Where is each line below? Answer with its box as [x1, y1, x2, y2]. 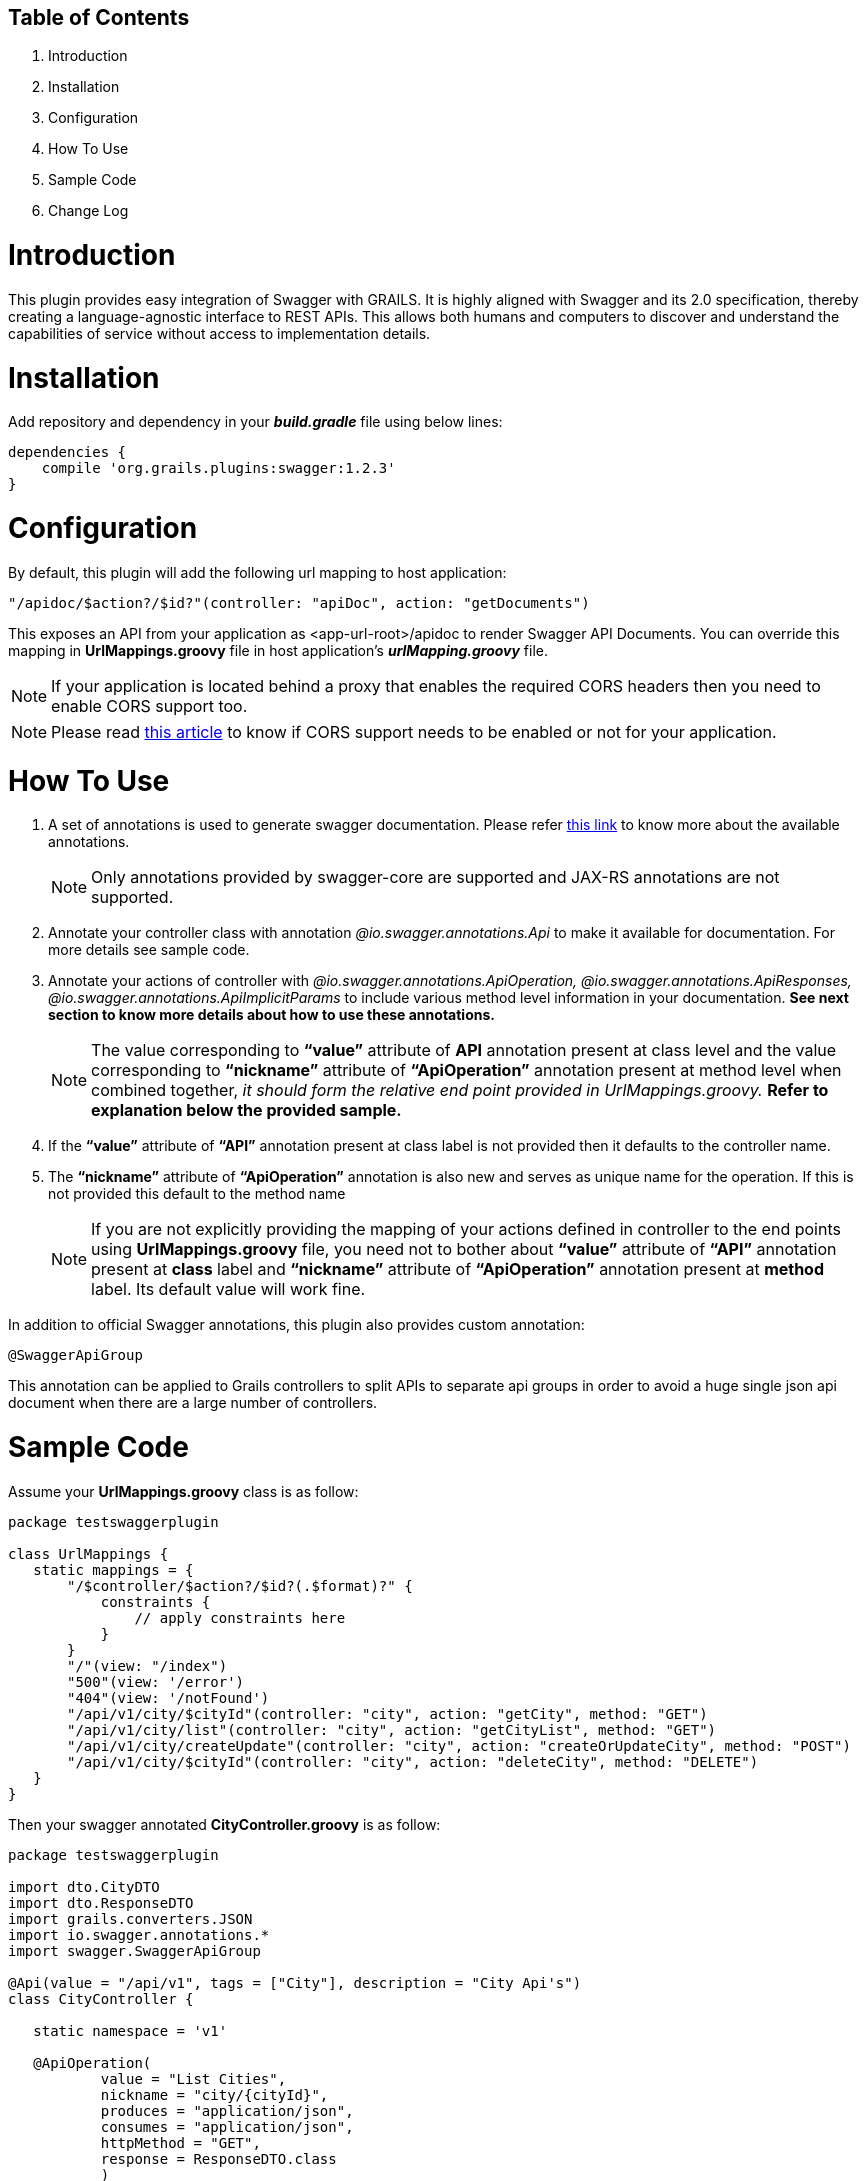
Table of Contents [8, 5, 190, 30]
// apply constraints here [134, 1609, 346, 1626]
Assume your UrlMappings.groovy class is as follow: [8, 1482, 359, 1500]
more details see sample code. [48, 941, 250, 959]
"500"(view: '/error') [67, 1673, 245, 1690]
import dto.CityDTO [8, 1878, 160, 1895]
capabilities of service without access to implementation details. [8, 324, 431, 342]
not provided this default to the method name [48, 1185, 346, 1203]
